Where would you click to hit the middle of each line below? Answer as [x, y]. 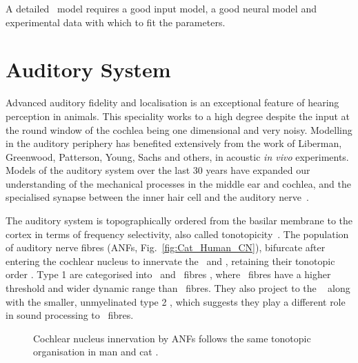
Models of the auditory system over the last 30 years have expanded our [158, 170]
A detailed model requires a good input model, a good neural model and [161, 8]
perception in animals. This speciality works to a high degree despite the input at [178, 116]
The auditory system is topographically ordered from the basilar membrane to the [179, 220]
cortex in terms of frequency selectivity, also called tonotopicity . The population [177, 234]
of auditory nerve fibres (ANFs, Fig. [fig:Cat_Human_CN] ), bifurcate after [166, 247]
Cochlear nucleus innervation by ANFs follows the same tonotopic [172, 338]
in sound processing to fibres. [70, 315]
